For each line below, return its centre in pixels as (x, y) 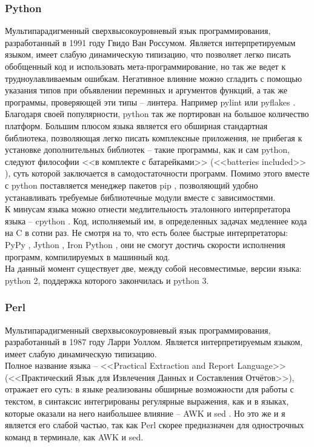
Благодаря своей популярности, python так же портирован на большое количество (157, 114)
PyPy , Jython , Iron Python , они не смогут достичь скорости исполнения (145, 244)
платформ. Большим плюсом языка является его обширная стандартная (136, 125)
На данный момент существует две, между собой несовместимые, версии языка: (153, 268)
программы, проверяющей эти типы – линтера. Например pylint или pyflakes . (150, 102)
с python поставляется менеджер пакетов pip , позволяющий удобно (132, 185)
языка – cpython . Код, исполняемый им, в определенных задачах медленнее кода (156, 220)
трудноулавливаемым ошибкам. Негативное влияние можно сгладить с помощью (154, 78)
